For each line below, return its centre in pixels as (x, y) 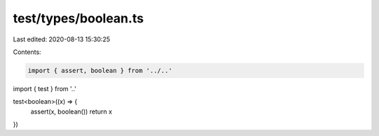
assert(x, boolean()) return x (71, 111)
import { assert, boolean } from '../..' (100, 70)
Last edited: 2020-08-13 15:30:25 (61, 39)
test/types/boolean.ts (78, 18)
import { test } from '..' (45, 88)
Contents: (27, 52)
